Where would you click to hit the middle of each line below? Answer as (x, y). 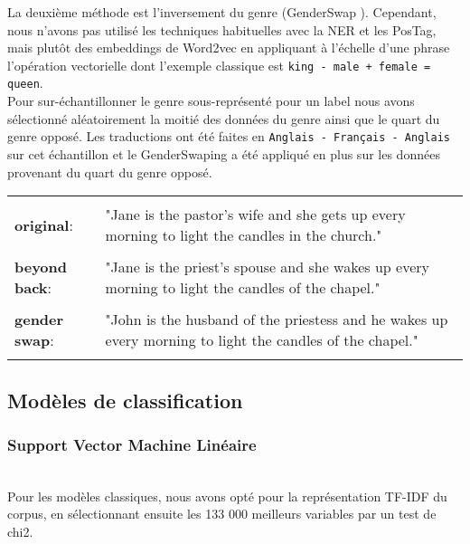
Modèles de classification (125, 400)
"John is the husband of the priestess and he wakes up (277, 320)
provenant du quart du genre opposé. (110, 172)
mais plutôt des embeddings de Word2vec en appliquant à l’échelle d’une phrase (229, 48)
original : (44, 224)
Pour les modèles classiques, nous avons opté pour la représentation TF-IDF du (227, 496)
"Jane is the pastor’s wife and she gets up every (255, 215)
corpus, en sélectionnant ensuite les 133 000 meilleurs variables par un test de (222, 514)
